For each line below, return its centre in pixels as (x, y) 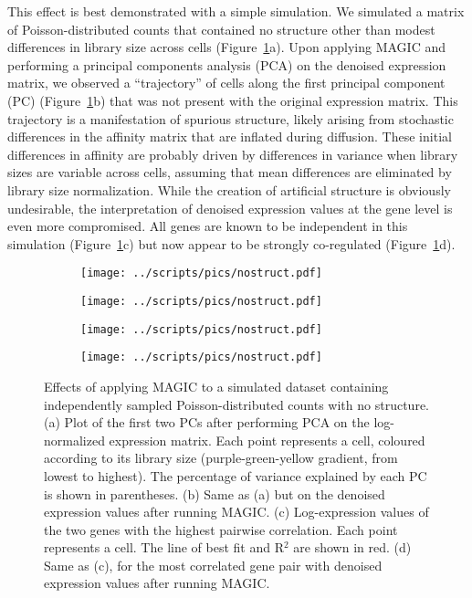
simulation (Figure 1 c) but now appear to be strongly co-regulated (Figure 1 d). (231, 243)
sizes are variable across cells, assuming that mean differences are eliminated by (230, 172)
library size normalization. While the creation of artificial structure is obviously (229, 189)
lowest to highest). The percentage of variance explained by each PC (236, 475)
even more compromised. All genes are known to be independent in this (208, 226)
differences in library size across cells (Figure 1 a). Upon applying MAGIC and (226, 47)
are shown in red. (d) (352, 547)
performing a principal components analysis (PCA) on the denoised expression (227, 64)
